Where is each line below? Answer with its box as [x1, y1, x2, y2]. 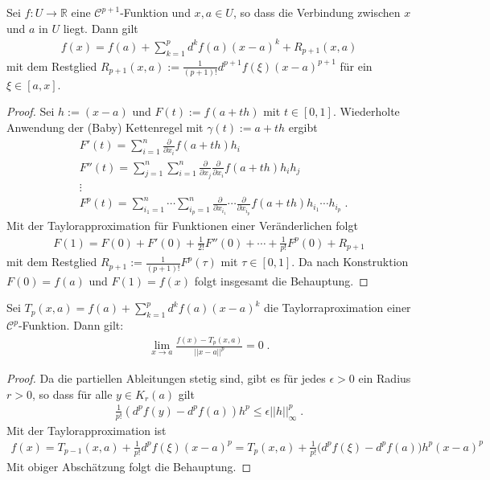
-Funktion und [120, 4, 191, 20]
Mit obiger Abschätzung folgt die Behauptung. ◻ [6, 457, 252, 474]
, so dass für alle [31, 385, 113, 402]
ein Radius [358, 370, 411, 387]
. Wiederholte [332, 103, 400, 120]
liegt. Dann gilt [63, 19, 138, 36]
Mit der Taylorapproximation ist [6, 421, 167, 438]
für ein [340, 57, 373, 74]
